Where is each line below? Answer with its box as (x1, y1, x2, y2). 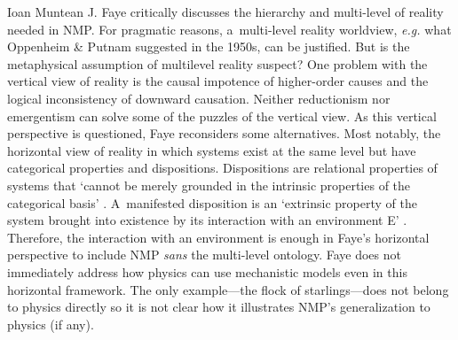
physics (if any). (7, 314, 94, 333)
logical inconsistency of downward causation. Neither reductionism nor (7, 89, 391, 107)
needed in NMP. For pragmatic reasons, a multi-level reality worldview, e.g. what (7, 19, 452, 38)
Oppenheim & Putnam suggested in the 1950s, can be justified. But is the (7, 37, 410, 56)
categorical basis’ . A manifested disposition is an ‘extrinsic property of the (7, 193, 417, 212)
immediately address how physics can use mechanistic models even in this (7, 262, 407, 281)
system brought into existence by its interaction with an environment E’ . (7, 211, 407, 229)
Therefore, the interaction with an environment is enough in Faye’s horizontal (7, 228, 430, 246)
